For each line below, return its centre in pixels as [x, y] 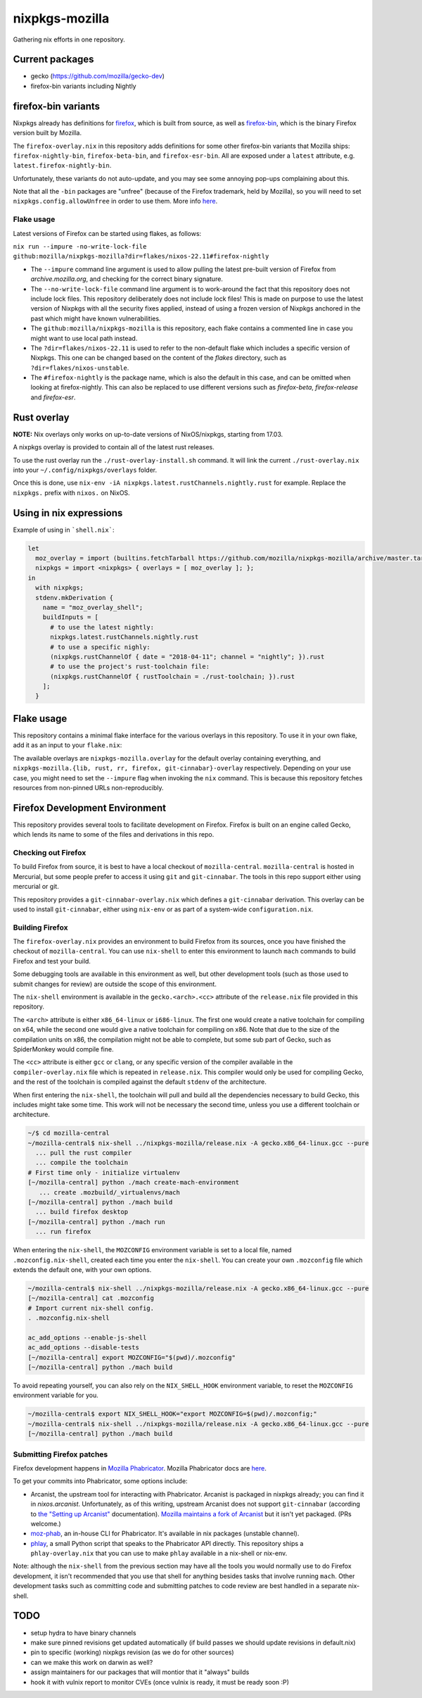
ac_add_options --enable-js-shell [87, 1337]
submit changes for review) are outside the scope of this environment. [115, 984]
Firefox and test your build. [52, 961]
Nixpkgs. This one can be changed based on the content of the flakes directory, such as [159, 358]
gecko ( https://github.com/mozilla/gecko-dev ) [98, 76]
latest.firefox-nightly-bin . [62, 166]
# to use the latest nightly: [102, 627]
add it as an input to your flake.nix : [68, 745]
